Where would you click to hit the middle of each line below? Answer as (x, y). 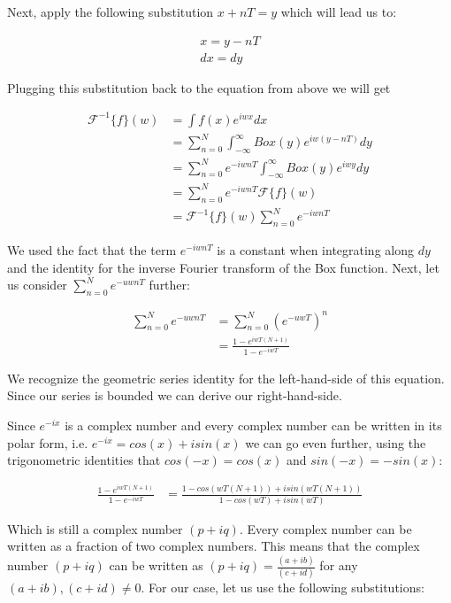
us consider (37, 285)
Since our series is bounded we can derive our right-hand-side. (175, 395)
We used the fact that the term (92, 250)
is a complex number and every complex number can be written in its (253, 425)
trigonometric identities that (84, 460)
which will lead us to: (339, 12)
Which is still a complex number (95, 528)
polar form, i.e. (48, 442)
